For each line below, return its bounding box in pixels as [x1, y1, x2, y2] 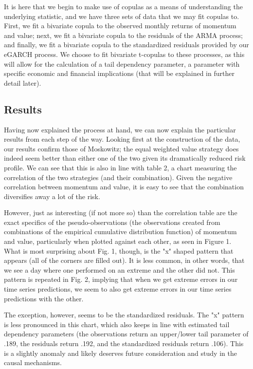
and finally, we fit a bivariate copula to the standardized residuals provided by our [4, 39, 249, 50]
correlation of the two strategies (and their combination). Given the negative [4, 172, 233, 182]
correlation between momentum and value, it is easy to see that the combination [4, 182, 244, 192]
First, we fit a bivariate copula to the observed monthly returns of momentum [4, 20, 236, 31]
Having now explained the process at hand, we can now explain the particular [4, 124, 236, 134]
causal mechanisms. [4, 357, 62, 368]
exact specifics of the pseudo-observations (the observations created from [4, 217, 220, 227]
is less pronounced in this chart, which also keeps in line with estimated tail [4, 319, 230, 329]
